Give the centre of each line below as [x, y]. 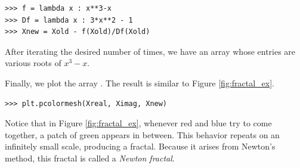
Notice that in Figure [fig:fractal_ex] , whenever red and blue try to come [138, 123]
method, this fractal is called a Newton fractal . [90, 158]
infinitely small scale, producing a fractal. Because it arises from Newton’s [140, 146]
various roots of [33, 63]
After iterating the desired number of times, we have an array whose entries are [150, 51]
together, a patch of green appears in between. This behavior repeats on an [142, 134]
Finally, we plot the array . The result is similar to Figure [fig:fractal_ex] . [140, 83]
